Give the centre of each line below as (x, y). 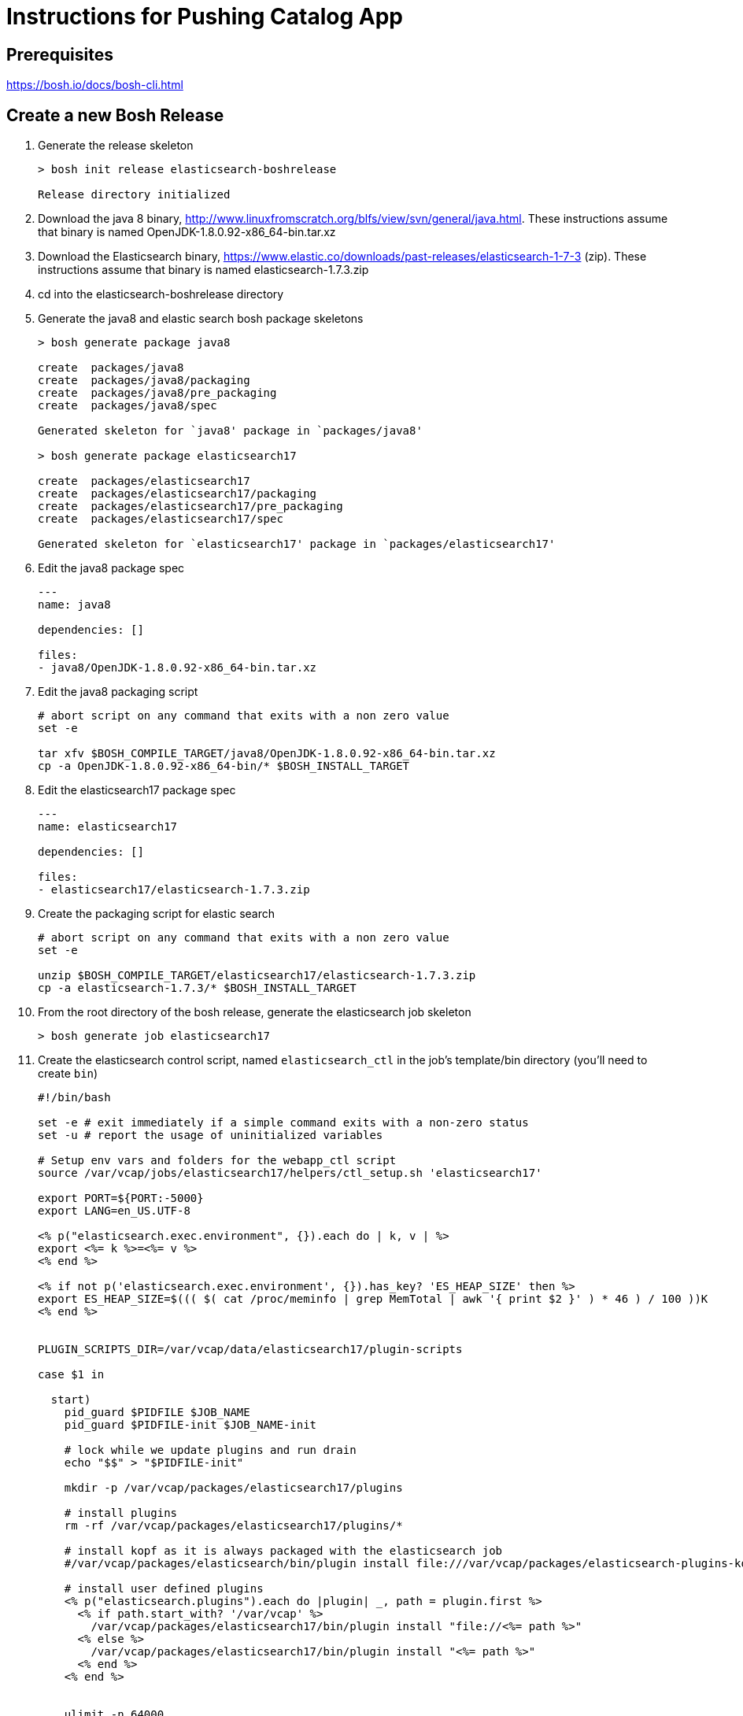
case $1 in (71, 1375)
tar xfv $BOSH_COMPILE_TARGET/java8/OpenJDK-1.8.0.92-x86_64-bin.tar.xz (267, 754)
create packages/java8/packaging (144, 381)
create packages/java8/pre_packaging (157, 393)
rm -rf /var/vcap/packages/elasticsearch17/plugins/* (233, 1526)
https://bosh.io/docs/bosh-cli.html (95, 85)
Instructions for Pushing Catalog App (205, 17)
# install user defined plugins (164, 1589)
